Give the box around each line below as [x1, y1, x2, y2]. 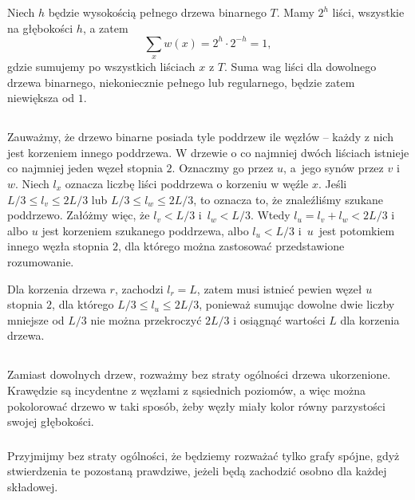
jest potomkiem [318, 222, 395, 238]
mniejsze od [7, 311, 65, 328]
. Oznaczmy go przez [172, 159, 274, 176]
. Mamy [276, 4, 314, 20]
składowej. [7, 478, 58, 494]
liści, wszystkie [332, 4, 405, 20]
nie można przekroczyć [90, 311, 202, 328]
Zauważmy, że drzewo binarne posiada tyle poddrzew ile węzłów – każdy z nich [7, 128, 393, 145]
